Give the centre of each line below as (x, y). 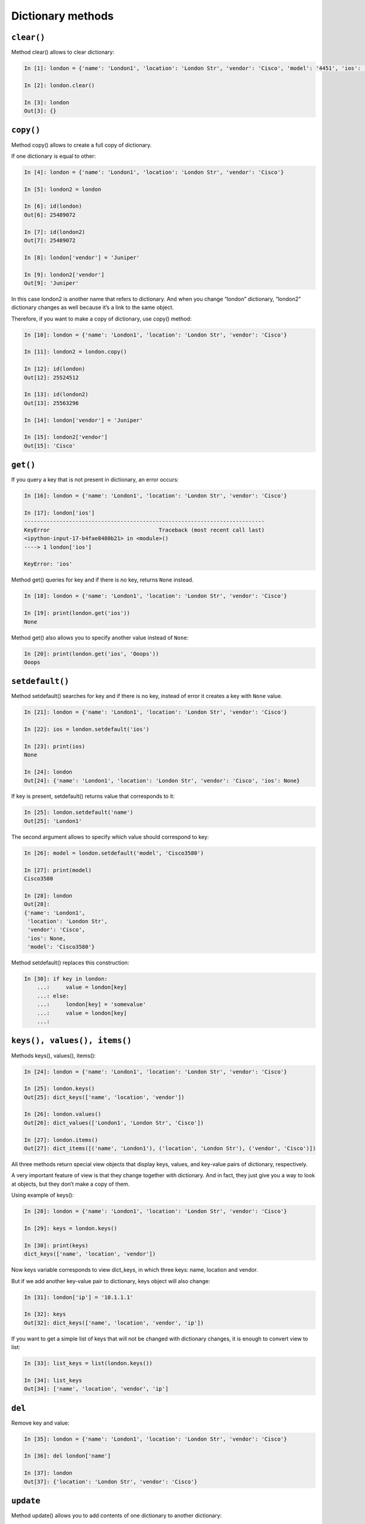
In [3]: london (47, 102)
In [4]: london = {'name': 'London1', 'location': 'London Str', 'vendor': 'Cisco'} (154, 172)
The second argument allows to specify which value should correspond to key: (110, 837)
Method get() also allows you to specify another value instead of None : (100, 638)
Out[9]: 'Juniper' (51, 283)
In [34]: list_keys (53, 1380)
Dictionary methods (62, 16)
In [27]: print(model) (58, 870)
